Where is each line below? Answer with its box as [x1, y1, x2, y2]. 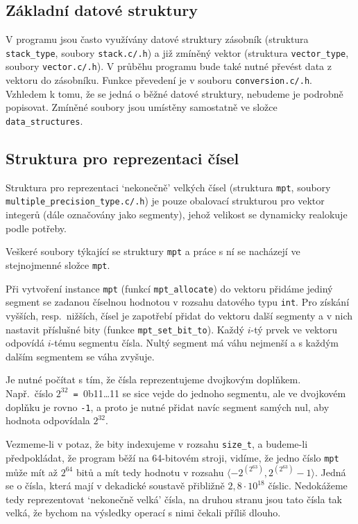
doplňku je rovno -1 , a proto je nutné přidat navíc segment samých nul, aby [6, 399, 330, 414]
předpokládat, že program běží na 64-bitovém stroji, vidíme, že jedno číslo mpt [6, 450, 339, 464]
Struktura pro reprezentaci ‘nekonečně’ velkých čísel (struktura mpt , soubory [6, 180, 331, 194]
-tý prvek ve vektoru [250, 322, 338, 336]
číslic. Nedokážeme [268, 478, 348, 493]
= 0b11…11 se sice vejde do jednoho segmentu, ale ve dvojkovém [73, 385, 346, 400]
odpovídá [6, 335, 45, 350]
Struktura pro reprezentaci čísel [6, 148, 239, 168]
